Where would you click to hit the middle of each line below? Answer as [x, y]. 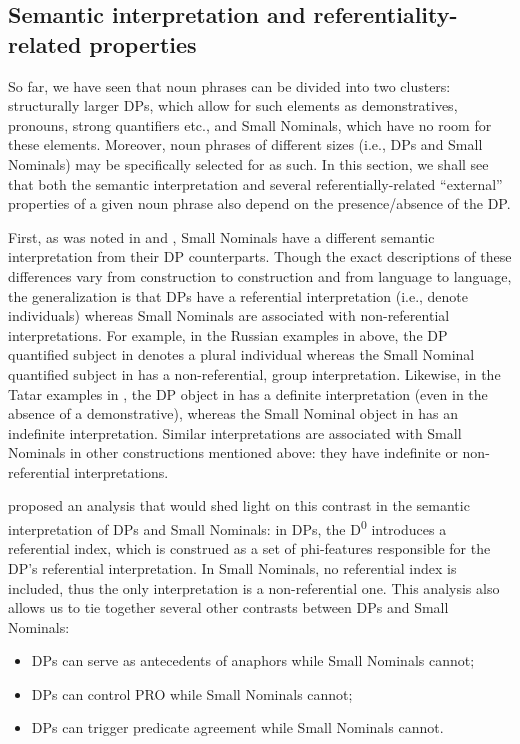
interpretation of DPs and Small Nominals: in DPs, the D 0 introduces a [227, 527]
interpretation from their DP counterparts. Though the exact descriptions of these [260, 256]
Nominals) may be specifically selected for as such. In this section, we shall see [248, 163]
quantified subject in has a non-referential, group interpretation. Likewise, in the [254, 373]
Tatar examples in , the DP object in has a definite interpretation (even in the [248, 393]
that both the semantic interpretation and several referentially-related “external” [255, 183]
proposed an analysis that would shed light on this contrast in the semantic [239, 505]
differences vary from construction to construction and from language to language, [260, 275]
